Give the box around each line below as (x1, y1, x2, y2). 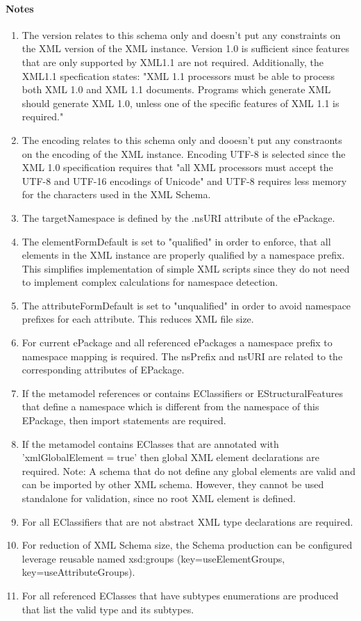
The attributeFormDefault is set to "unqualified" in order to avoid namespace (22, 298, 351, 312)
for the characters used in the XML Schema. (22, 187, 211, 202)
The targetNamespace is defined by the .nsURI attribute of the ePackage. (22, 210, 335, 225)
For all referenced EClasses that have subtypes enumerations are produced (22, 588, 339, 602)
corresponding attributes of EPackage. (22, 362, 185, 377)
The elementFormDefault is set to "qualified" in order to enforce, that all (22, 234, 331, 248)
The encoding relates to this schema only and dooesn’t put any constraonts (22, 132, 342, 147)
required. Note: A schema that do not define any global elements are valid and (22, 463, 355, 478)
